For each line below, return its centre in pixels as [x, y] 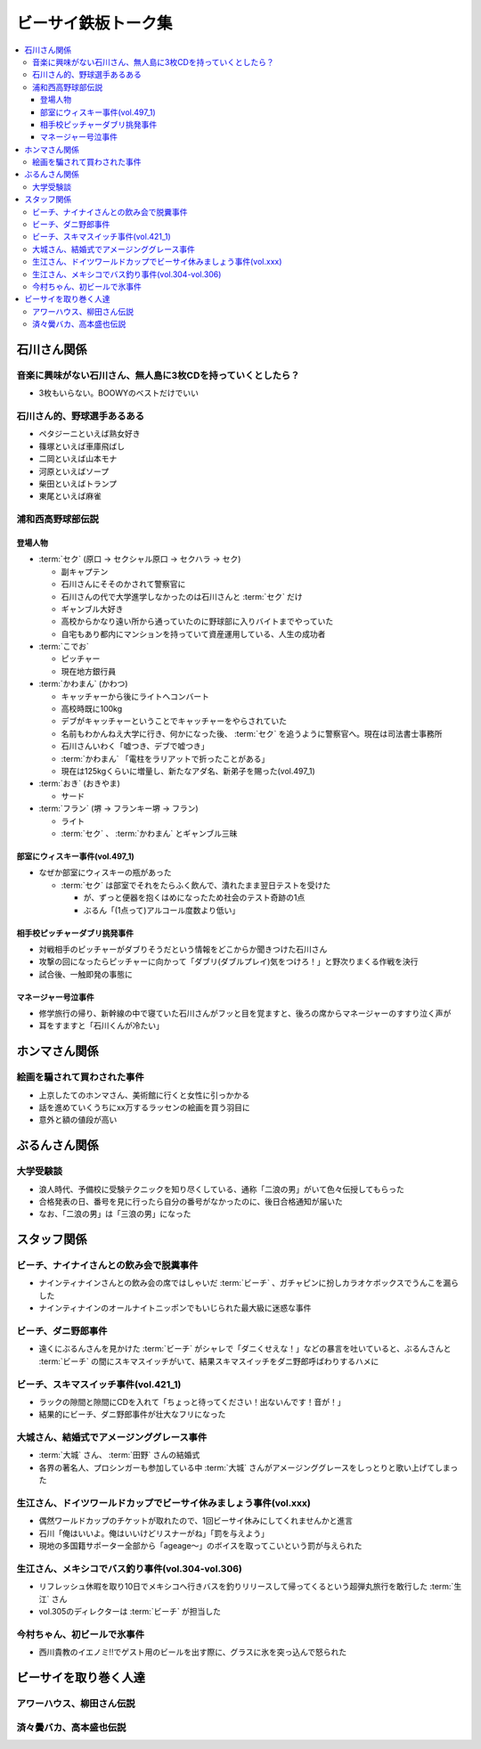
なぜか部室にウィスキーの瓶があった [105, 872]
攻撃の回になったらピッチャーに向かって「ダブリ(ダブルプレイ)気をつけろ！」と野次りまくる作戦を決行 [228, 961]
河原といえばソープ [74, 471]
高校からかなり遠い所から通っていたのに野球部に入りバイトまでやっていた [197, 621]
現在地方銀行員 [88, 671]
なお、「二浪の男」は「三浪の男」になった [115, 1214]
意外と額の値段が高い [78, 1120]
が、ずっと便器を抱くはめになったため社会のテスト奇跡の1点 [194, 898]
